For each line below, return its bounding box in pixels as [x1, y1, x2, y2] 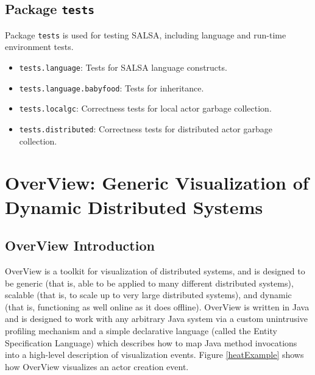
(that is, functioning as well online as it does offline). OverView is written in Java [5, 300, 310, 313]
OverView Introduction [5, 236, 155, 255]
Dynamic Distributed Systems [5, 194, 263, 219]
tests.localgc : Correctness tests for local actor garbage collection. [19, 102, 272, 115]
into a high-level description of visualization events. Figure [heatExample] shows [5, 348, 304, 361]
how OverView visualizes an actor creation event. [5, 360, 189, 373]
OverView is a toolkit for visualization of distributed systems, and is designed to [5, 265, 305, 277]
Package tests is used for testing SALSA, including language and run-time [5, 28, 286, 41]
